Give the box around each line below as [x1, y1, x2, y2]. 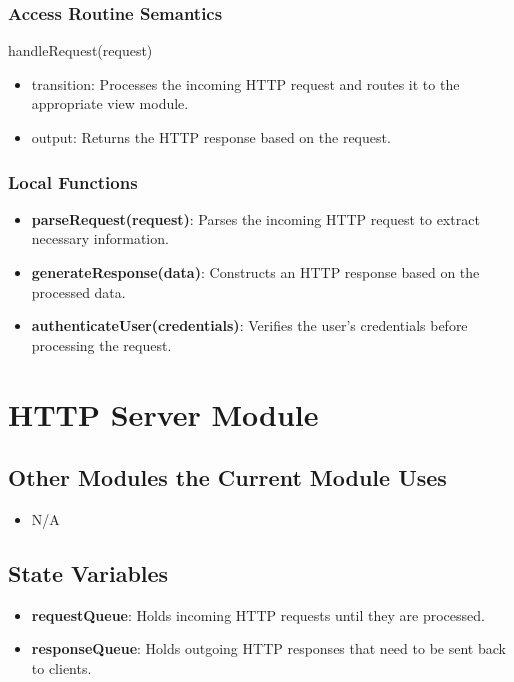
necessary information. [31, 228, 169, 249]
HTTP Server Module [8, 393, 319, 434]
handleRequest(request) [8, 40, 153, 61]
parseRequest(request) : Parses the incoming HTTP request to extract [31, 208, 480, 229]
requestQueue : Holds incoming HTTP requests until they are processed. [31, 604, 485, 625]
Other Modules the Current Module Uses [8, 462, 447, 493]
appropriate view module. [31, 93, 189, 114]
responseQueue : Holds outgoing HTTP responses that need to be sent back [31, 638, 506, 659]
